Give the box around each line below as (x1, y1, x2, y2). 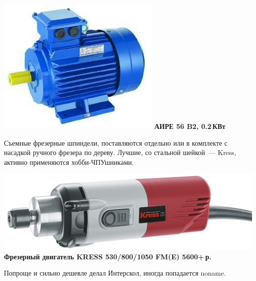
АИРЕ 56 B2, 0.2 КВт (154, 121, 225, 131)
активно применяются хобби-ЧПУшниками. (4, 156, 134, 167)
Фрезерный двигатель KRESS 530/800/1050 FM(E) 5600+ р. (4, 251, 212, 261)
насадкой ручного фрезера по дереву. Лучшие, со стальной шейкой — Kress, (4, 147, 236, 157)
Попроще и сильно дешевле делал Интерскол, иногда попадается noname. (4, 268, 226, 278)
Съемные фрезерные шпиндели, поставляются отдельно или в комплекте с (4, 137, 228, 148)
